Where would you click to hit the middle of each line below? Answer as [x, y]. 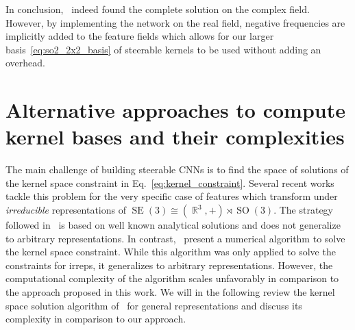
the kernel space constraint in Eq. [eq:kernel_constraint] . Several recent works [170, 182]
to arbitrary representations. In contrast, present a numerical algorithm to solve [175, 238]
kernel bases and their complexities [175, 137]
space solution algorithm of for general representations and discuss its [154, 305]
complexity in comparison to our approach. [96, 319]
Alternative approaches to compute [175, 110]
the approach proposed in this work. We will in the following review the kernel [170, 292]
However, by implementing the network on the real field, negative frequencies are [175, 22]
